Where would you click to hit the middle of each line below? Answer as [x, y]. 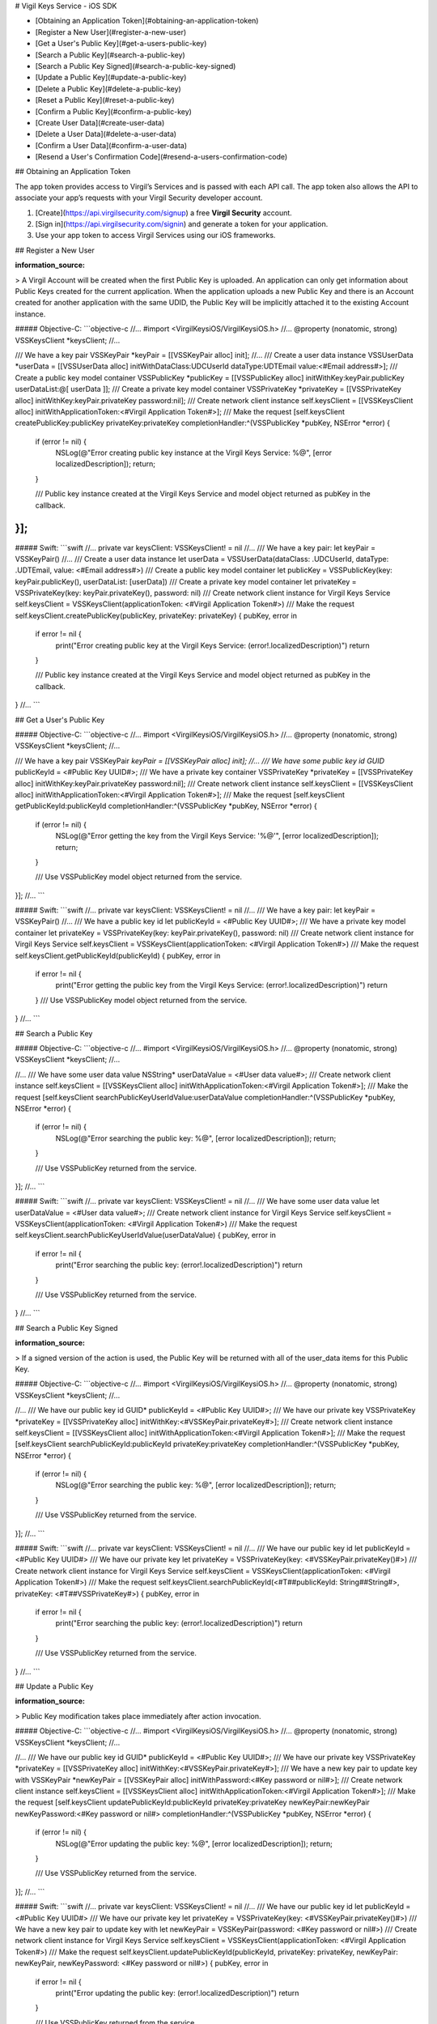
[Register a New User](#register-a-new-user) [111, 32]
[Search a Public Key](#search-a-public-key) [110, 55]
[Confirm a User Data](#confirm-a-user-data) [111, 145]
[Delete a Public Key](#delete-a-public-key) [108, 88]
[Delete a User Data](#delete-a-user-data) [106, 134]
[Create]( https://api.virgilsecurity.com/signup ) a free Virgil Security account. [164, 213]
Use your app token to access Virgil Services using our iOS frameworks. [155, 236]
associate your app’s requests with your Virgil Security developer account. [139, 198]
